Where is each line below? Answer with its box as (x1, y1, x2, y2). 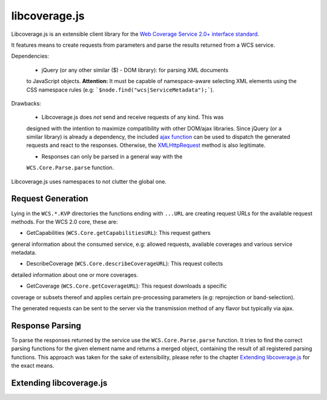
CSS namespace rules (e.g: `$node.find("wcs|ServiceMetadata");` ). (26, 86, 214, 93)
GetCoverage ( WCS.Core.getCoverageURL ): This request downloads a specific (26, 282, 227, 290)
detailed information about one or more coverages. (11, 271, 139, 279)
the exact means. (11, 362, 54, 370)
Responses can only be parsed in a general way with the (41, 152, 183, 160)
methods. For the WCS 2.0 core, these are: (11, 218, 118, 225)
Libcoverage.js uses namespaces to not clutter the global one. (11, 178, 167, 185)
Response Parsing (11, 320, 82, 331)
